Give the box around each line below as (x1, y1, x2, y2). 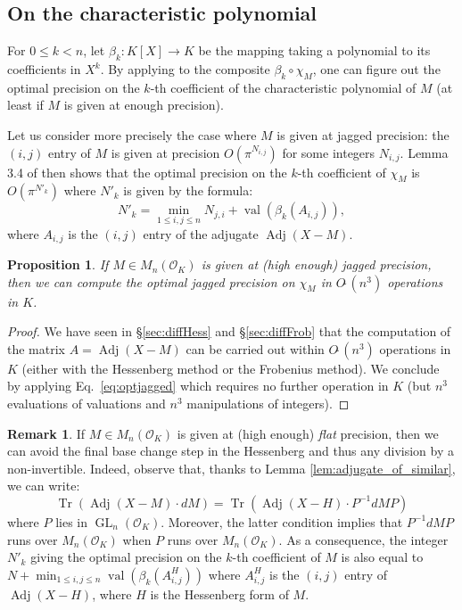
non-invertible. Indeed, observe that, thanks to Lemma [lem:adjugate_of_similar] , (7, 458, 456, 477)
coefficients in (7, 60, 81, 78)
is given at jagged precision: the (276, 125, 450, 144)
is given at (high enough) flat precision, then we (177, 424, 439, 442)
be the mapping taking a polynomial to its (198, 41, 431, 60)
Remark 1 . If (7, 424, 86, 442)
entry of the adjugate (143, 224, 259, 243)
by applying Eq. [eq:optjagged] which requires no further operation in (7, 376, 389, 395)
